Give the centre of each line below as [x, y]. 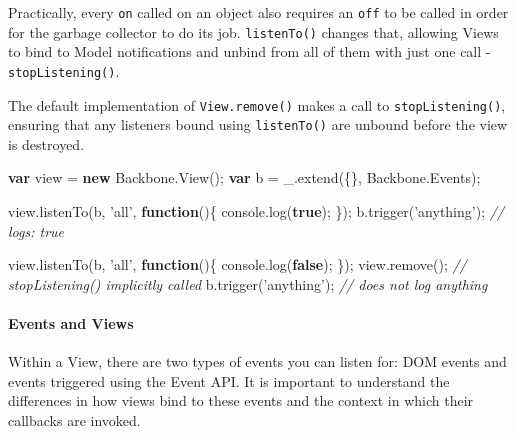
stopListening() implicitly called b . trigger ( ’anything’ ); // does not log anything [248, 283]
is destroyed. [46, 143]
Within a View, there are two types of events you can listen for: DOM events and [257, 361]
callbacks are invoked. [74, 420]
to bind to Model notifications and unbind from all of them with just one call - [249, 51]
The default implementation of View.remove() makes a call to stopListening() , [257, 104]
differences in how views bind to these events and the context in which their [241, 400]
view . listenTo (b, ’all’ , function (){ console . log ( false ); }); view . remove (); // [237, 264]
